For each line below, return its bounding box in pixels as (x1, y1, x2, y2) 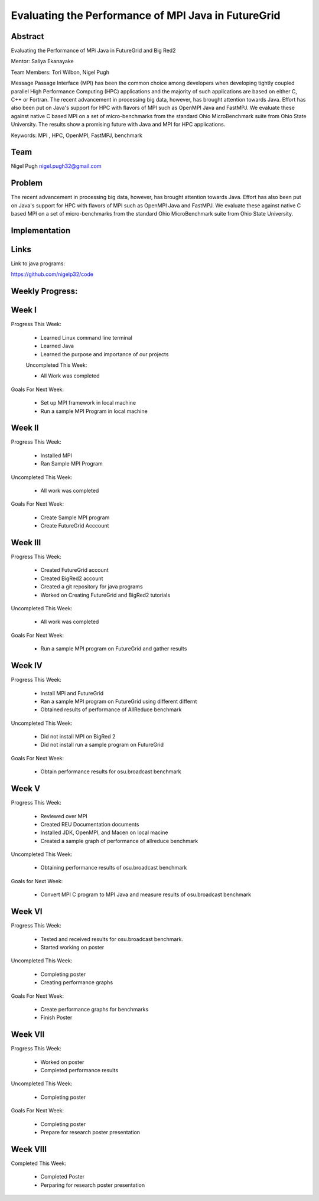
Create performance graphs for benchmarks (40, 1005, 149, 1013)
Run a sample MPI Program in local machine (40, 408, 148, 415)
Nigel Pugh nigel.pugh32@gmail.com (11, 162, 102, 170)
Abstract (11, 31, 44, 41)
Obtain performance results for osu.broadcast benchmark (40, 768, 181, 775)
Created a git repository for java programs (40, 583, 143, 590)
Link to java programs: (11, 260, 66, 267)
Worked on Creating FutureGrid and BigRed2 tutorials (40, 591, 171, 598)
